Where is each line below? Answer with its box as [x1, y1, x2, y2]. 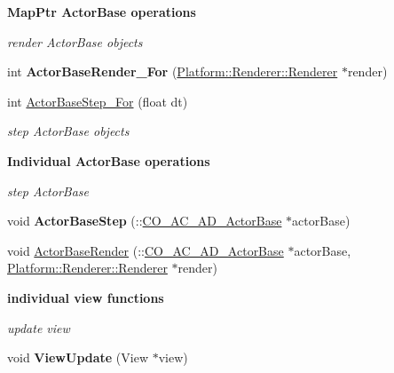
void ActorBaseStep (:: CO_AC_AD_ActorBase [7, 211, 282, 230]
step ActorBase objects [7, 122, 130, 140]
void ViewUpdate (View [7, 348, 149, 367]
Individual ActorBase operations [7, 151, 210, 170]
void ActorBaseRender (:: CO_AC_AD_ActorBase [7, 241, 284, 259]
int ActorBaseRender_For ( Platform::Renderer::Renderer [7, 62, 338, 81]
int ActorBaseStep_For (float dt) [7, 91, 188, 110]
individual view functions [7, 288, 164, 306]
